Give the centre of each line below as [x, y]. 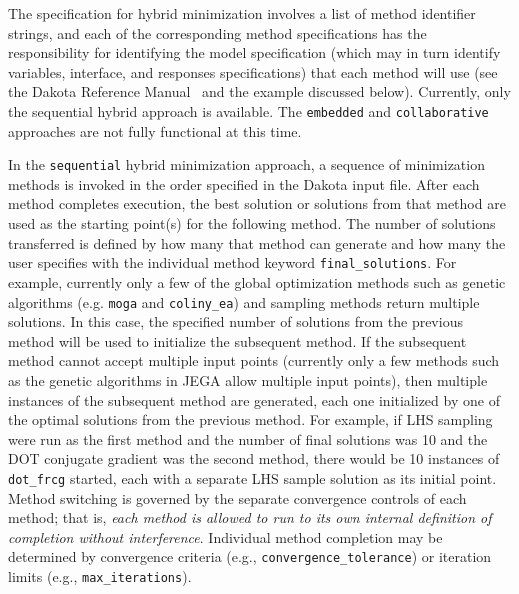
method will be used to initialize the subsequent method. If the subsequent [237, 340]
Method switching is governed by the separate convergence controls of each [237, 497]
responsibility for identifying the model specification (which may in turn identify [254, 52]
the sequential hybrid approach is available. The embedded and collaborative [248, 110]
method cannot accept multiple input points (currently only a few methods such [254, 360]
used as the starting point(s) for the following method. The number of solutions [252, 223]
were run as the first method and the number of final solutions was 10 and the [248, 438]
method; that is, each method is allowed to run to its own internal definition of [250, 517]
